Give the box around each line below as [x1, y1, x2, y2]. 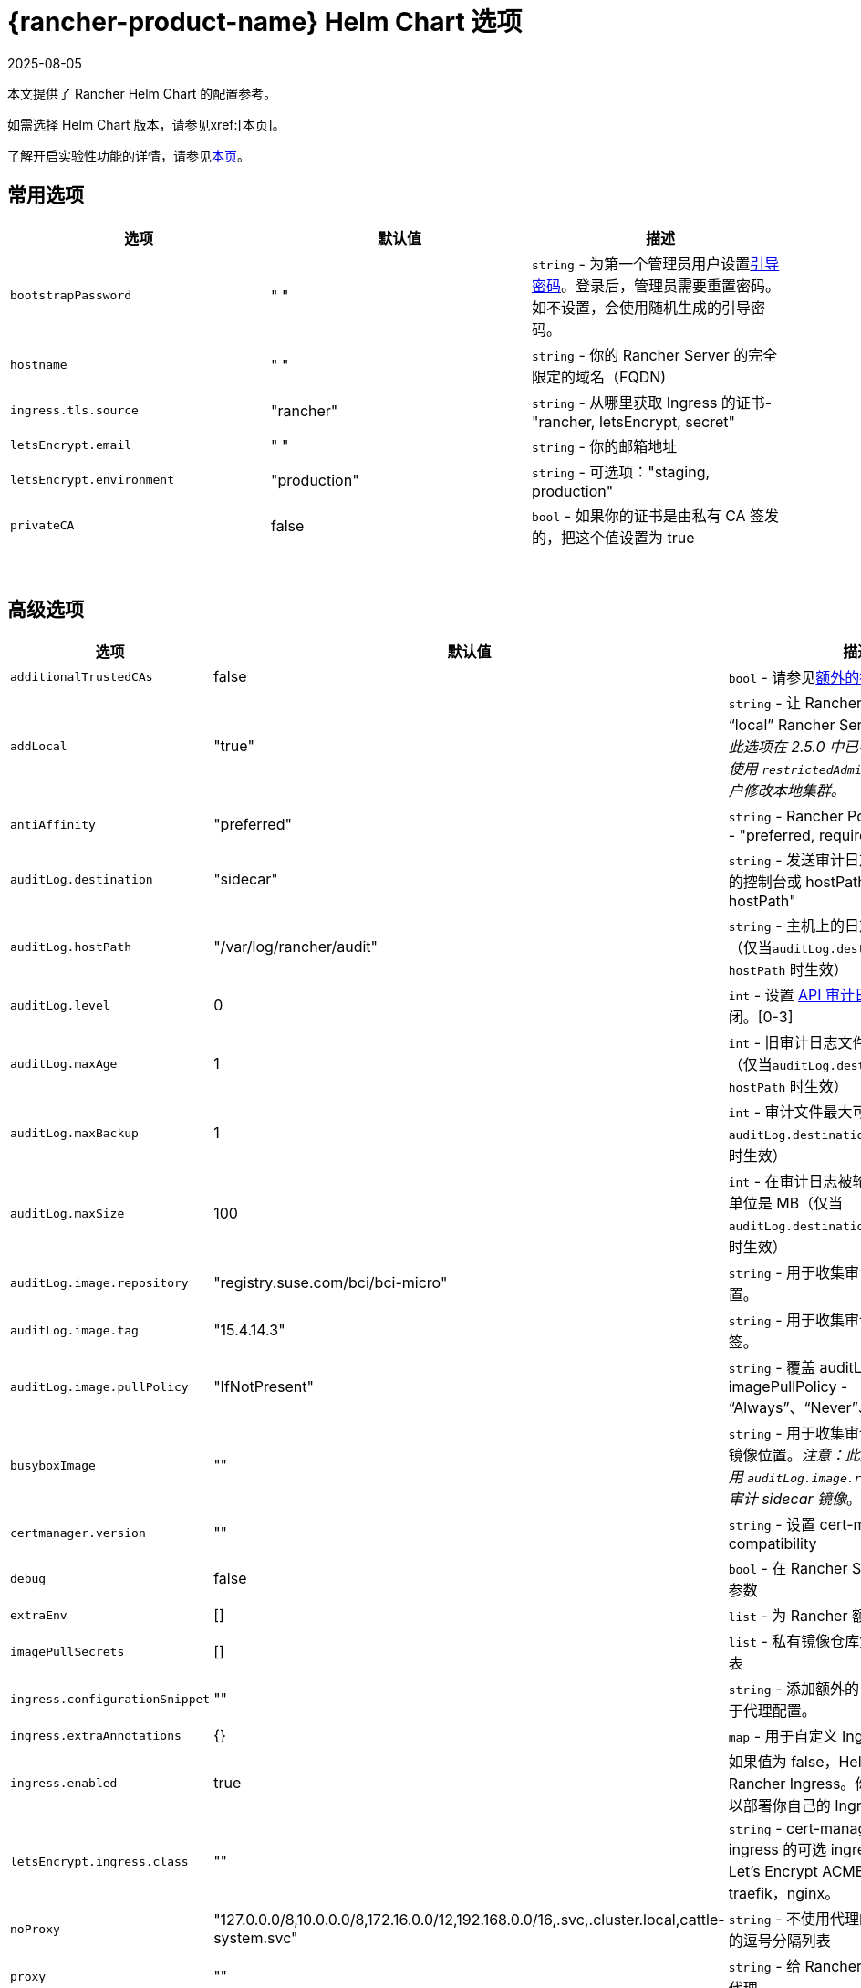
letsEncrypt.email [10, 438, 132, 453]
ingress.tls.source [10, 403, 139, 418]
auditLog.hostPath [10, 939, 132, 954]
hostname [10, 358, 67, 372]
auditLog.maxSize [10, 1206, 125, 1220]
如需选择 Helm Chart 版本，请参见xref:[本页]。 [7, 116, 285, 132]
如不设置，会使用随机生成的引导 [531, 298, 751, 317]
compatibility [728, 1534, 817, 1554]
